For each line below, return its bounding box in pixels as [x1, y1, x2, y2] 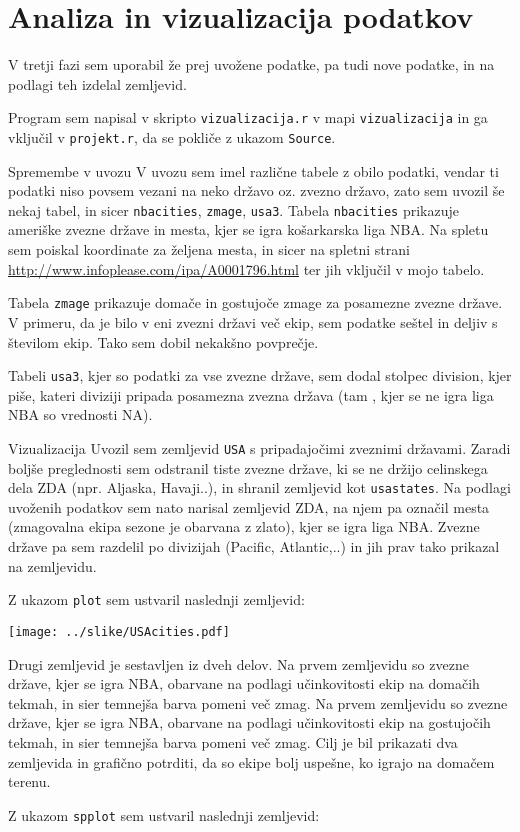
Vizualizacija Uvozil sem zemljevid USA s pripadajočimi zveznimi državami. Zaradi [8, 437, 511, 458]
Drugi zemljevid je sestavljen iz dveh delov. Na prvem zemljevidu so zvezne [8, 653, 469, 674]
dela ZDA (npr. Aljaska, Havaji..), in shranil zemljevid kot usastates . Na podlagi [8, 477, 511, 498]
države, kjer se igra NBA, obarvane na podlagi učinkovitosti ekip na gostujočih [8, 712, 491, 733]
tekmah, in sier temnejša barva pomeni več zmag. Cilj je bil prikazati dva [8, 731, 458, 752]
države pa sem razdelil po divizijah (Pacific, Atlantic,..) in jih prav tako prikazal [8, 536, 500, 557]
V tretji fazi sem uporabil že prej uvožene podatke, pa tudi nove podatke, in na [8, 54, 495, 75]
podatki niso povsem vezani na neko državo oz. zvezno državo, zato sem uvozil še [8, 180, 505, 201]
